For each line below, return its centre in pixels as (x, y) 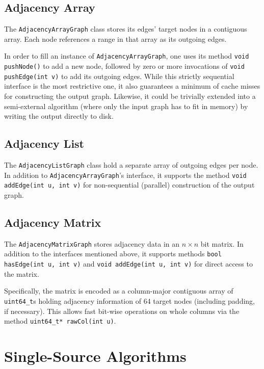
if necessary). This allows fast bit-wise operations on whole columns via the (122, 311)
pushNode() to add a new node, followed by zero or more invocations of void (124, 66)
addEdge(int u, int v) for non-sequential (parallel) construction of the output (129, 185)
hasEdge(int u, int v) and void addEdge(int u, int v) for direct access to (128, 264)
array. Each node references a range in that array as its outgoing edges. (115, 38)
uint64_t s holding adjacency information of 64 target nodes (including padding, (129, 300)
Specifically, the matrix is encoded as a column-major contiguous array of (119, 291)
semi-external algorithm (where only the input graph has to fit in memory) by (126, 106)
